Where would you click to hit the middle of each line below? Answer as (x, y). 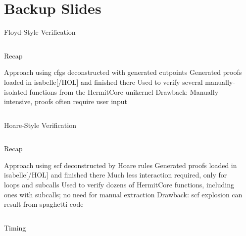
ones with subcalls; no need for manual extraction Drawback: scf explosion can (123, 194)
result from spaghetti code (44, 204)
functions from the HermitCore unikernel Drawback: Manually (124, 91)
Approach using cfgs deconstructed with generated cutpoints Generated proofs (123, 72)
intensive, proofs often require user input (66, 101)
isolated (16, 91)
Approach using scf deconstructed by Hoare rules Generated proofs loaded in (121, 165)
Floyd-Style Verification (40, 32)
